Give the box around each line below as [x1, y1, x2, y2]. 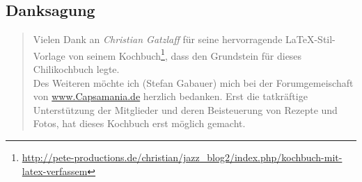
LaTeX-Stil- [285, 32, 336, 47]
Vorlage [33, 48, 65, 63]
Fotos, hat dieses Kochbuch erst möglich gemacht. [33, 116, 246, 131]
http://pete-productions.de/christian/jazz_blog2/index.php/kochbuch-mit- [22, 150, 343, 165]
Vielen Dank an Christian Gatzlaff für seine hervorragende [33, 32, 283, 47]
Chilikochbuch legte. [33, 62, 120, 76]
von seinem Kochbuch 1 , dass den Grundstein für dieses [68, 46, 302, 63]
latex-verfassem [22, 163, 88, 178]
